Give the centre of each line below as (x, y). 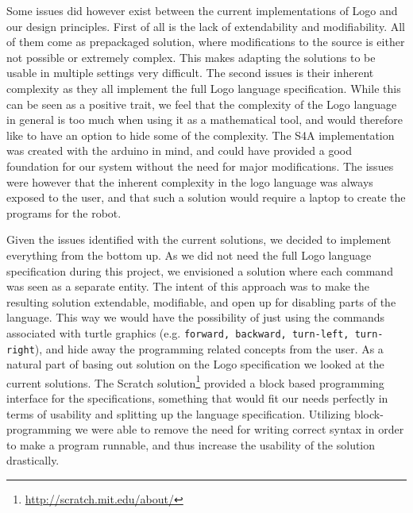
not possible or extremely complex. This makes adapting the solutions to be (191, 57)
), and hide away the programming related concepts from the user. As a (209, 348)
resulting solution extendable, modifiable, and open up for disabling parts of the (201, 301)
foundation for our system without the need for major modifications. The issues (200, 166)
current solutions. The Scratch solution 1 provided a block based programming (195, 381)
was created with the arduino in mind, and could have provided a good (179, 150)
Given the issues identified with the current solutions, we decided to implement (199, 239)
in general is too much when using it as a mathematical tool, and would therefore (205, 120)
